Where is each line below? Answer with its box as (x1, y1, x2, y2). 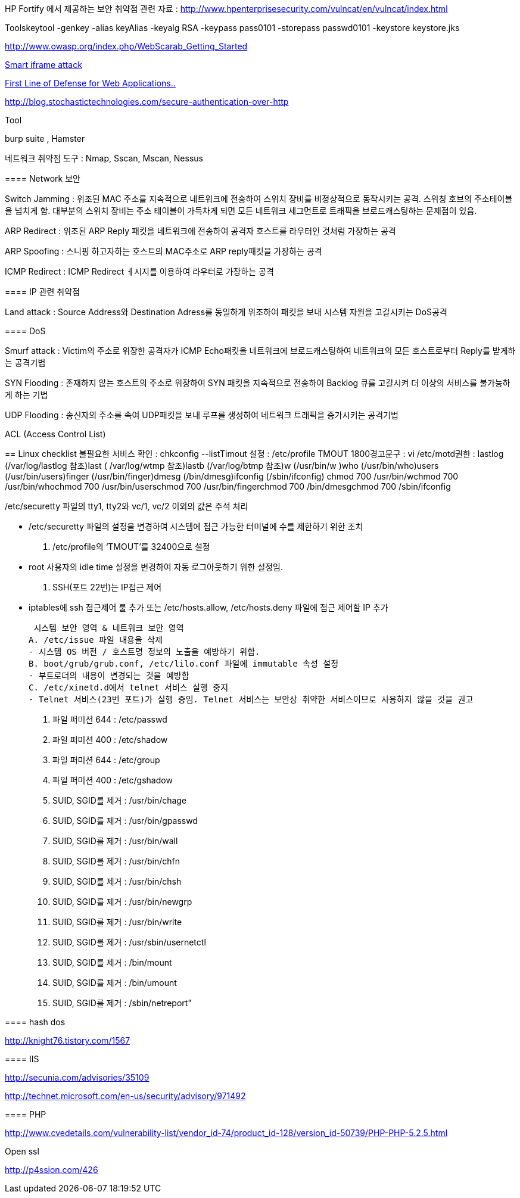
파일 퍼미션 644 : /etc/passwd (52, 714, 167, 724)
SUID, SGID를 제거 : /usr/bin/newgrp (52, 897, 192, 907)
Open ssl (5, 1146, 39, 1156)
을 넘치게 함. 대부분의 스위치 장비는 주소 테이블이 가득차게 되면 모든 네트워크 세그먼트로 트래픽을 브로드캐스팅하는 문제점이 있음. (5, 206, 477, 216)
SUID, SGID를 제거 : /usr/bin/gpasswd (52, 816, 198, 826)
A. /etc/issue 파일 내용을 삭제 (29, 635, 163, 645)
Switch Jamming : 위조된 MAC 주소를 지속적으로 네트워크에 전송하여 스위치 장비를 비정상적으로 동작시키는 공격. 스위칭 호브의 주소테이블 (5, 194, 513, 204)
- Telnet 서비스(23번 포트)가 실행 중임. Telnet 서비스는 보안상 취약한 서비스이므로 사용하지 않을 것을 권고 (29, 695, 474, 704)
